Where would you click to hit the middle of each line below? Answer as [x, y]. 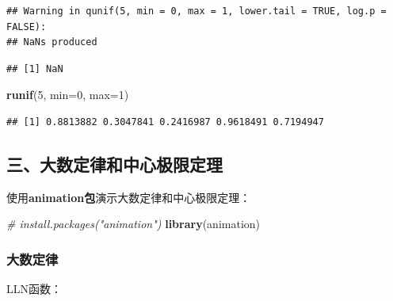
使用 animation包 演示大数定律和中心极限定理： [129, 197]
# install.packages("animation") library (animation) [134, 224]
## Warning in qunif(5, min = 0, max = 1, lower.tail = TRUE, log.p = [196, 11]
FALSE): [27, 27]
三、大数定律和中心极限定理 [114, 164]
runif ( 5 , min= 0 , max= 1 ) [68, 95]
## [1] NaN [35, 69]
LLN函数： [34, 289]
